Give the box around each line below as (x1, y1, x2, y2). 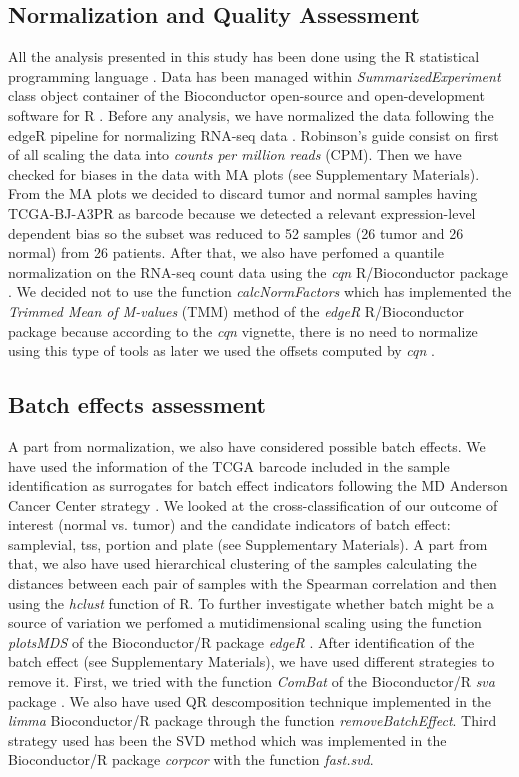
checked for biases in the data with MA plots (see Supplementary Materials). (8, 163, 480, 184)
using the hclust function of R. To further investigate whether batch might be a (8, 592, 494, 613)
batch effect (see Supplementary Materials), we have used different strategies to (8, 651, 495, 672)
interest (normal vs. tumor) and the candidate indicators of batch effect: (8, 514, 451, 535)
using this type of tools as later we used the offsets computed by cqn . (8, 340, 435, 361)
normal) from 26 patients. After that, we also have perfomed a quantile (8, 242, 444, 263)
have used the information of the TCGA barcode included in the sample (8, 455, 450, 476)
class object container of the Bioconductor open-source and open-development (8, 85, 485, 106)
